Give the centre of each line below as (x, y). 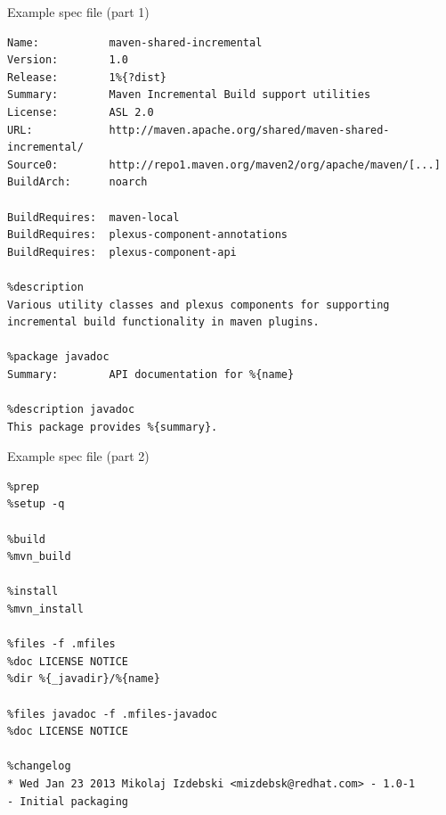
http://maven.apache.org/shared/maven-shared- (249, 130)
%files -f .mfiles (61, 644)
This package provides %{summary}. (113, 427)
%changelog (39, 766)
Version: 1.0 (68, 60)
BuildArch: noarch (77, 182)
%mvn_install (45, 609)
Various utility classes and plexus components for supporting (199, 305)
